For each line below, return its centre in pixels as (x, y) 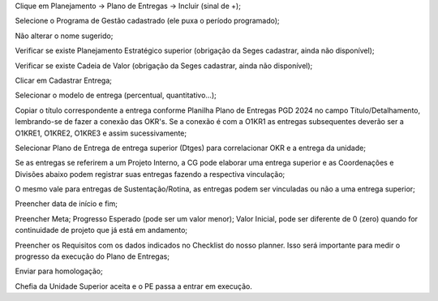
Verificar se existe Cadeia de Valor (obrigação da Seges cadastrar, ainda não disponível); (164, 66)
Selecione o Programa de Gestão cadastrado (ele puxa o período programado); (147, 21)
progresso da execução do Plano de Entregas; (92, 256)
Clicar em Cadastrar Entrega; (64, 80)
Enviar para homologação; (59, 271)
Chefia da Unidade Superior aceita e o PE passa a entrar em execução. (134, 286)
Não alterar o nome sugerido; (64, 36)
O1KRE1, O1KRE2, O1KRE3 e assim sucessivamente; (101, 133)
